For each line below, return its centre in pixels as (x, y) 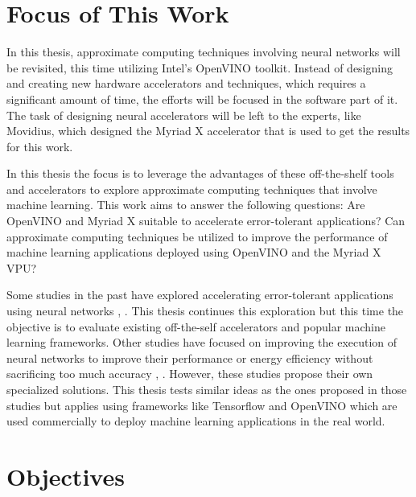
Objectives (66, 476)
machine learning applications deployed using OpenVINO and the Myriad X (194, 252)
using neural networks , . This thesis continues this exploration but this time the (205, 311)
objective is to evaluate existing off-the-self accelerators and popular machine (196, 326)
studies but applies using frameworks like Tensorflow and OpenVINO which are (202, 405)
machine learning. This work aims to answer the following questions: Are (186, 205)
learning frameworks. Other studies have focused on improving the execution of (202, 342)
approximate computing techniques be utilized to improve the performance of (197, 236)
